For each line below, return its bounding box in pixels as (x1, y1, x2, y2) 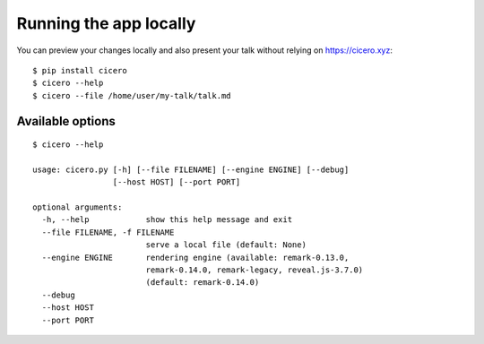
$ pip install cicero (32, 65, 127, 75)
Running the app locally (16, 13, 196, 33)
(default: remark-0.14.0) (145, 278, 260, 288)
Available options (16, 113, 117, 129)
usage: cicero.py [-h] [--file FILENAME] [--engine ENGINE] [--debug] (32, 164, 350, 175)
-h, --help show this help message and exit (41, 215, 293, 225)
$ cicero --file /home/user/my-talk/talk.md (32, 90, 232, 100)
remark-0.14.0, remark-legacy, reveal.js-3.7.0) (145, 265, 364, 275)
